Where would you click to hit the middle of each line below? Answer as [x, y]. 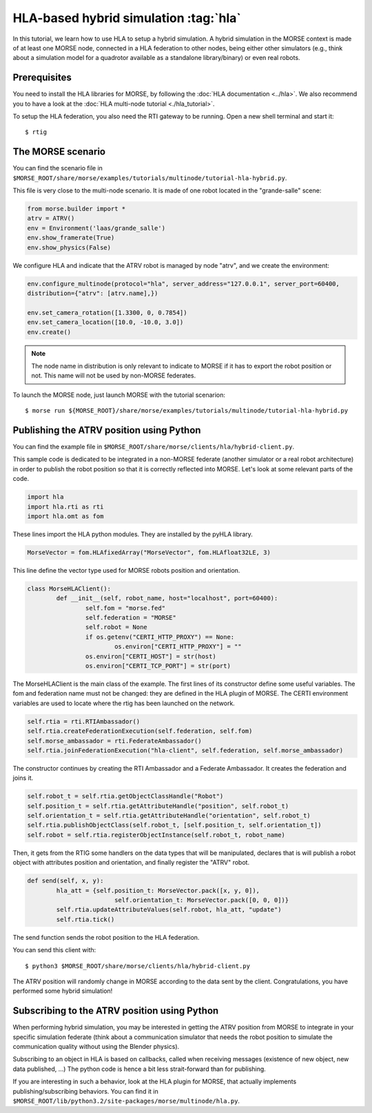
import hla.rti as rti [65, 506]
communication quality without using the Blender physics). [96, 1047]
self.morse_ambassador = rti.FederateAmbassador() [115, 741]
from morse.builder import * [76, 209]
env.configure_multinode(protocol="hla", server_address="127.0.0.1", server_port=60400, [184, 284]
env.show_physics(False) [69, 247]
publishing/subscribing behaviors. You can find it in [85, 1091]
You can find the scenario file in [58, 168]
